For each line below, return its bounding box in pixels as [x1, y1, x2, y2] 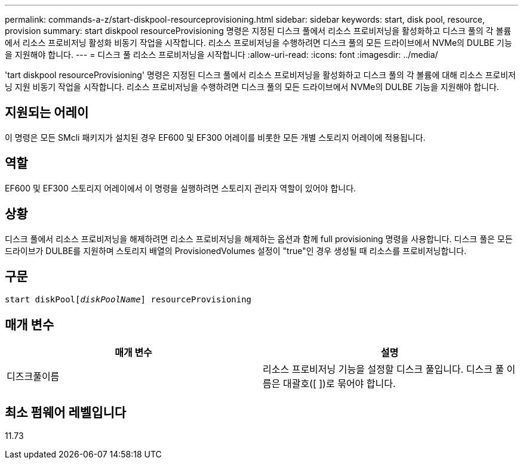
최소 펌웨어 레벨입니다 [5, 404, 127, 420]
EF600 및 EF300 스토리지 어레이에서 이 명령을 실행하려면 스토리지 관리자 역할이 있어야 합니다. [5, 182, 356, 193]
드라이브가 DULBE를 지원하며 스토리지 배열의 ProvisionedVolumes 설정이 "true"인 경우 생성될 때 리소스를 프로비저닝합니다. [5, 245, 467, 256]
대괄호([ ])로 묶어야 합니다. [282, 378, 396, 390]
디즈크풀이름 [7, 370, 60, 383]
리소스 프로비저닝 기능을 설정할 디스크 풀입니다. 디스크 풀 [263, 363, 504, 376]
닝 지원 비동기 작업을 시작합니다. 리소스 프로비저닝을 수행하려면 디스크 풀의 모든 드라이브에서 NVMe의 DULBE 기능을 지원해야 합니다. [5, 82, 499, 92]
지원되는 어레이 [5, 105, 89, 120]
